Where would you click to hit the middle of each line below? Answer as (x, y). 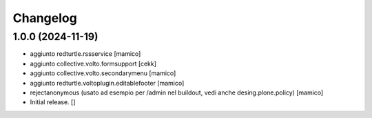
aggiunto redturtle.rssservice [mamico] (85, 54)
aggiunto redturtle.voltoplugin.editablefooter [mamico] (107, 83)
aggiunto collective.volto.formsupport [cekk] (93, 63)
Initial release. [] (53, 102)
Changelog (45, 18)
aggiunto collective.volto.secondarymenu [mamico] (103, 73)
